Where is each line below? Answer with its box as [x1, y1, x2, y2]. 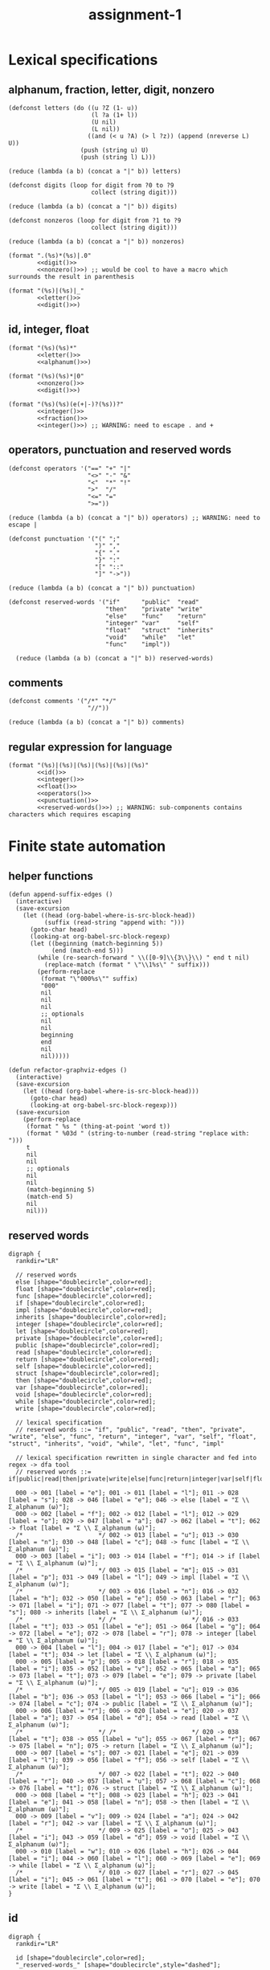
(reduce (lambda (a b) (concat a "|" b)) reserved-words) [15, 654, 215, 662]
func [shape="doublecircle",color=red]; [15, 1292, 153, 1301]
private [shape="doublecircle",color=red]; [15, 1334, 163, 1343]
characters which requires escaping [8, 811, 131, 819]
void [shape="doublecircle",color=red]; [15, 1391, 153, 1399]
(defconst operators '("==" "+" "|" [8, 464, 131, 472]
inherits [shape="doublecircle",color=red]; [15, 1314, 167, 1322]
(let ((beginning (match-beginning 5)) [29, 940, 163, 948]
